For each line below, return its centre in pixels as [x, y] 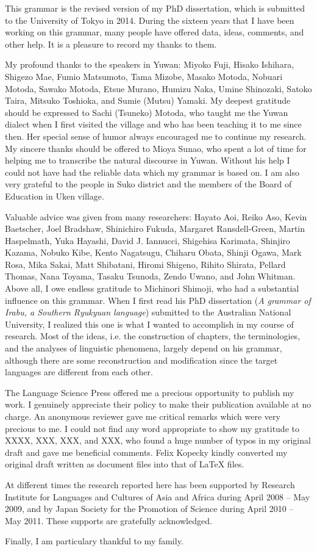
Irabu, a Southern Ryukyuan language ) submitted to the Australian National [148, 312]
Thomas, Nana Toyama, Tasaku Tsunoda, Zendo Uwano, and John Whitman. [150, 276]
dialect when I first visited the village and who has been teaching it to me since [153, 124]
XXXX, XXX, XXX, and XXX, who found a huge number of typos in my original [158, 440]
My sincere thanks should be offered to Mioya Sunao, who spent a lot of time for [156, 148]
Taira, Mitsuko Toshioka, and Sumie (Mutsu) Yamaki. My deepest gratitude [148, 100]
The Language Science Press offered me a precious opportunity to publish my [150, 392]
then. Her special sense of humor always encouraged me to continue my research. [156, 136]
